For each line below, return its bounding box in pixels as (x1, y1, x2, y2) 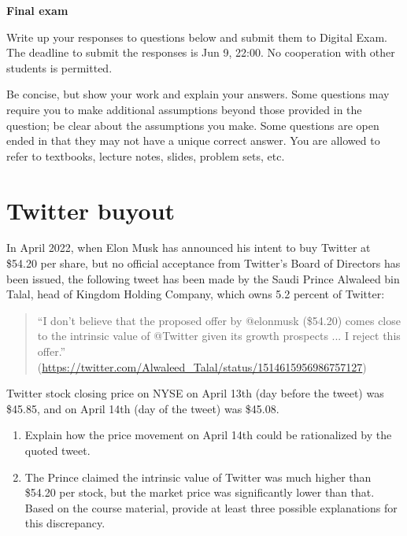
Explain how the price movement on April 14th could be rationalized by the (24, 427, 392, 443)
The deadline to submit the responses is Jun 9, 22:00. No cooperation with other (6, 44, 395, 61)
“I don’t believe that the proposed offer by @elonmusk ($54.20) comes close (37, 312, 401, 328)
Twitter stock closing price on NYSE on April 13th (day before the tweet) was (6, 385, 384, 401)
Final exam (6, 2, 68, 18)
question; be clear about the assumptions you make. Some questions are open (6, 116, 379, 133)
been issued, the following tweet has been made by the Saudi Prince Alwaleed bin (6, 270, 400, 286)
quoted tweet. (24, 442, 91, 458)
